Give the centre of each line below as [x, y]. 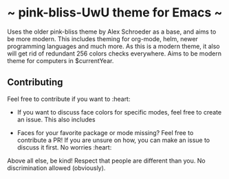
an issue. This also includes [56, 119]
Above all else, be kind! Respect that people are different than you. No [106, 160]
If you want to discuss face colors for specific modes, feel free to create [119, 112]
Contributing [35, 83]
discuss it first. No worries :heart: [64, 147]
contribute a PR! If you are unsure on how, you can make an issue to [113, 140]
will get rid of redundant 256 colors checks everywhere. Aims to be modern [115, 53]
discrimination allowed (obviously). [56, 168]
